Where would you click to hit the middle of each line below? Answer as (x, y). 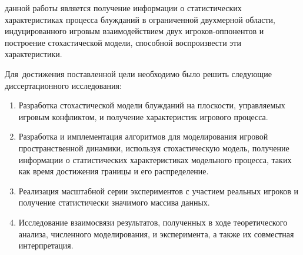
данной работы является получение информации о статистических (123, 8)
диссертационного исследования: (63, 85)
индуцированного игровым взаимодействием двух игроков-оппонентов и (134, 31)
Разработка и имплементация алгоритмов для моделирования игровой (143, 136)
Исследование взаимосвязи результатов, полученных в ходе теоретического (153, 222)
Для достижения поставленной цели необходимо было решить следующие (138, 73)
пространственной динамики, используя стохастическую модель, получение (154, 148)
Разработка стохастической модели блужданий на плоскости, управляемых (152, 105)
